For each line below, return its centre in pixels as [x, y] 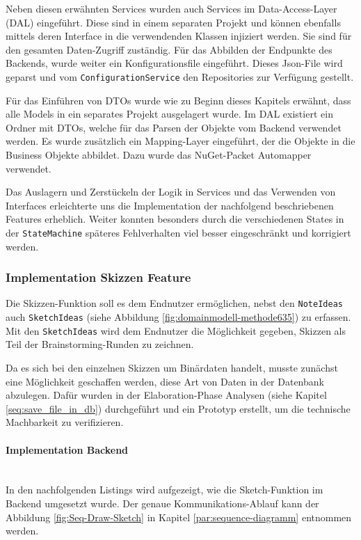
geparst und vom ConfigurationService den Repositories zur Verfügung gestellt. [180, 76]
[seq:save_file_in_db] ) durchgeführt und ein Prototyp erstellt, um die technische [178, 408]
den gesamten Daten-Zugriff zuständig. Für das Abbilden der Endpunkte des [169, 49]
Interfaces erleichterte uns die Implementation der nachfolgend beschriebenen [170, 205]
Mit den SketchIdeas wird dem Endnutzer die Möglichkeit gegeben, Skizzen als [176, 330]
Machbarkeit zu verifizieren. [65, 422]
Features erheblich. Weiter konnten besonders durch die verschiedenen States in [175, 219]
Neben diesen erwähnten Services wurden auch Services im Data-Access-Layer [171, 8]
